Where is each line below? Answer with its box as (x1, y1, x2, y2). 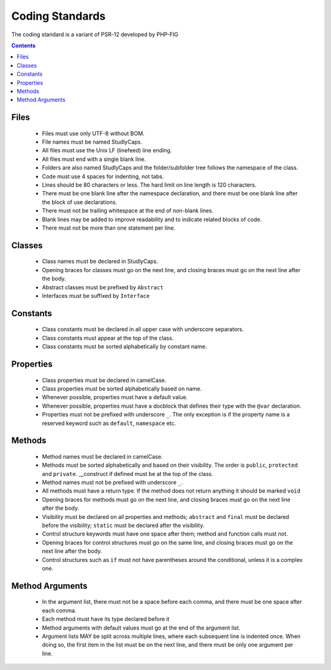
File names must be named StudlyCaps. (42, 138, 143, 146)
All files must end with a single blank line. (42, 155, 146, 163)
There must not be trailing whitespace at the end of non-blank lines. (42, 207, 214, 214)
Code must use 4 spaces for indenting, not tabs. (42, 173, 164, 180)
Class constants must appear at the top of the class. (42, 334, 174, 341)
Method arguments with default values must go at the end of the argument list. (42, 624, 241, 631)
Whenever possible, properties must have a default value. (42, 394, 188, 401)
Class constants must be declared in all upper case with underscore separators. (42, 325, 244, 333)
